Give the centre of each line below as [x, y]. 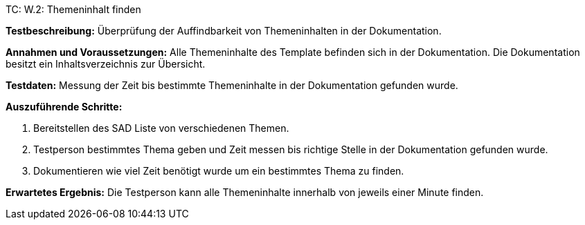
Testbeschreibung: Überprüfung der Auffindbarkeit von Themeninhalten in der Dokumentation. [224, 31]
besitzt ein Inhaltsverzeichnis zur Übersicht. [106, 64]
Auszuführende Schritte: [64, 107]
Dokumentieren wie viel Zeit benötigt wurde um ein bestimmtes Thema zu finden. [219, 171]
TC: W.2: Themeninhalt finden [73, 9]
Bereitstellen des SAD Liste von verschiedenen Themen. [161, 128]
